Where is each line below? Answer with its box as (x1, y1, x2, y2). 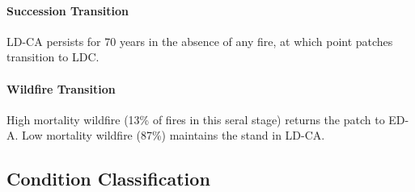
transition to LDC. (6, 48, 100, 65)
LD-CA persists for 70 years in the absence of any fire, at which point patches (6, 32, 393, 49)
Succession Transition (6, 2, 129, 19)
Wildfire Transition (6, 80, 116, 97)
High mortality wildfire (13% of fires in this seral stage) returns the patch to (6, 111, 385, 127)
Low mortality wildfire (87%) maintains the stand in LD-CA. (22, 127, 325, 144)
